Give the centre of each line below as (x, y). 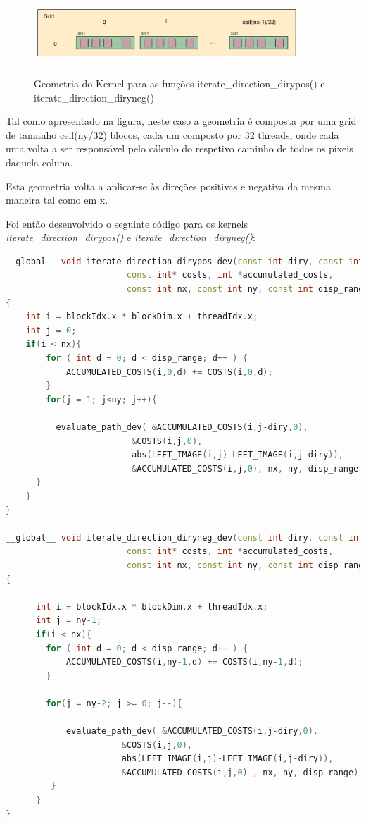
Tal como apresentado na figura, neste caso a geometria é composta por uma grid (181, 121)
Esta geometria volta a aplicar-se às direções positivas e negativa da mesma (168, 186)
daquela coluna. (39, 162)
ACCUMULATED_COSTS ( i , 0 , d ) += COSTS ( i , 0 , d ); (169, 372)
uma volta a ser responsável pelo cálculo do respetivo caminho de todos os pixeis (179, 148)
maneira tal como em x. (57, 200)
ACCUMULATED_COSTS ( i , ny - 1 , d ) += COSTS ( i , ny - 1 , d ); (184, 662)
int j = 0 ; (51, 330)
